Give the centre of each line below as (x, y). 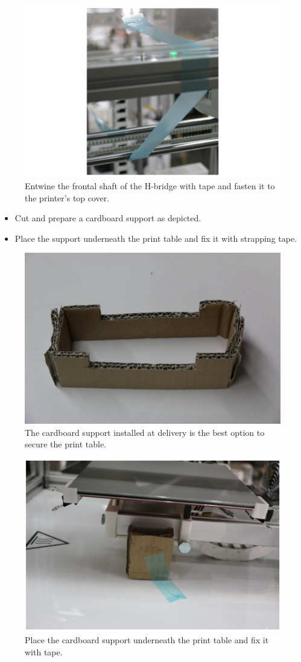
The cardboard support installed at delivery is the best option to (145, 432)
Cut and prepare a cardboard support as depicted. (108, 218)
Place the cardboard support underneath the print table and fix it (147, 639)
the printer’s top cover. (67, 197)
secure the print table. (66, 444)
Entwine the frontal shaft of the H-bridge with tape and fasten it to (150, 186)
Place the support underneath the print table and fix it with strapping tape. (156, 238)
